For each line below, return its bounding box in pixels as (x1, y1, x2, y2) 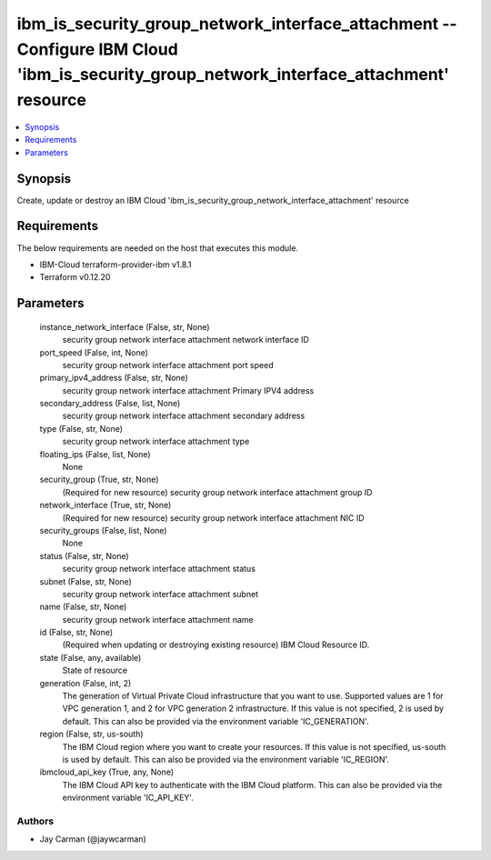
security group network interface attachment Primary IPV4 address (62, 385, 315, 395)
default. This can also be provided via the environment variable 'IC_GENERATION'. (62, 715, 369, 726)
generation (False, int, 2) (39, 677, 132, 688)
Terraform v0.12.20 (39, 272, 111, 283)
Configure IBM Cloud (16, 39, 179, 59)
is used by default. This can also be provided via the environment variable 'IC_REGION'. (62, 755, 390, 765)
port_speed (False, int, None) (39, 346, 149, 358)
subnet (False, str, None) (39, 575, 132, 586)
